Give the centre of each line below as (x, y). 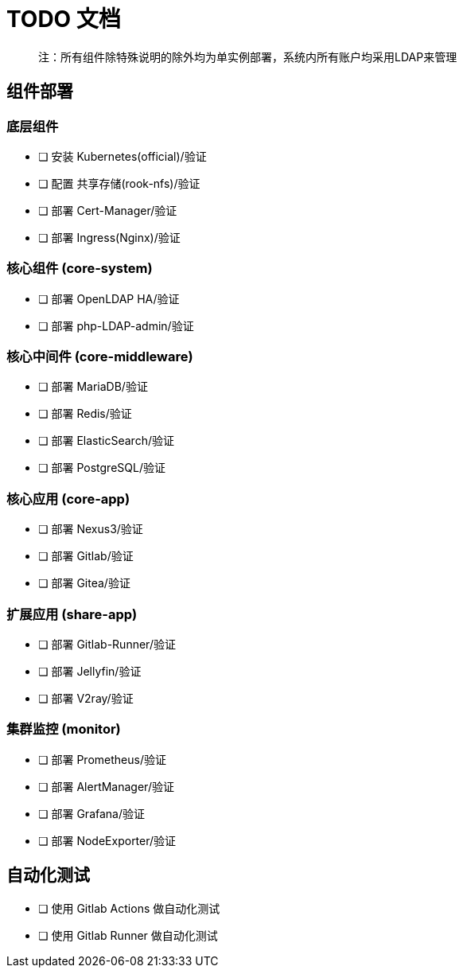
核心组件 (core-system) (80, 269)
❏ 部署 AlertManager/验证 (106, 786)
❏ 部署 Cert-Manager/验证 (108, 210)
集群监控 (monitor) (64, 729)
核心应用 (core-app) (68, 499)
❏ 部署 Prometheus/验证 (102, 759)
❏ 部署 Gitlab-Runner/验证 (107, 644)
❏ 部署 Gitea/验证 (84, 583)
